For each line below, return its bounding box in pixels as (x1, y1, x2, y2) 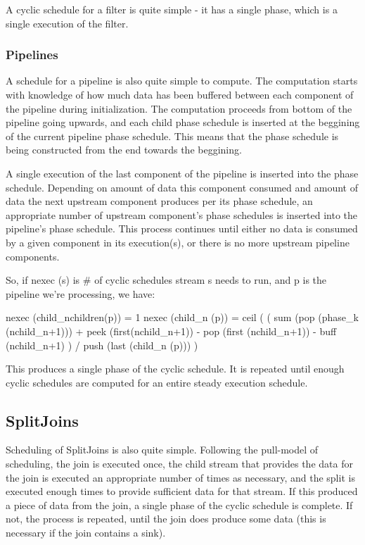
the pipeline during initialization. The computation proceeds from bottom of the (6, 101, 352, 115)
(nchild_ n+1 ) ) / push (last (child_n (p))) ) (6, 337, 198, 352)
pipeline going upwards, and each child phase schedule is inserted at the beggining (6, 115, 360, 130)
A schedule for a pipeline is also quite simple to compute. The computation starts (6, 73, 358, 88)
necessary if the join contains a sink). (6, 525, 166, 540)
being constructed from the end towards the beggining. (6, 142, 242, 157)
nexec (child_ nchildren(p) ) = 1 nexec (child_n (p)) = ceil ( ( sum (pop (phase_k (6, 310, 359, 325)
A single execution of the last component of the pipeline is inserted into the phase (6, 165, 359, 180)
